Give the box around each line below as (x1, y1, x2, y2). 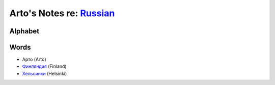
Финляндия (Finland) (22, 63, 67, 69)
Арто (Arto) (22, 56, 47, 63)
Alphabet (9, 27, 40, 35)
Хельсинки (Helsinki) (22, 70, 67, 76)
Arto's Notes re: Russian (9, 8, 115, 19)
